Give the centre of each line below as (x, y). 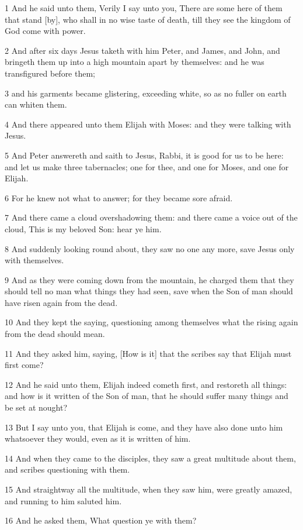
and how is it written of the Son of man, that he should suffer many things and (147, 396)
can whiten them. (36, 104)
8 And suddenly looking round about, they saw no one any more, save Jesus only (150, 248)
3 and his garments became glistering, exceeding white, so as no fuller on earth (146, 93)
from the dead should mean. (55, 334)
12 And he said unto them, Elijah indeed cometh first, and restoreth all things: (146, 384)
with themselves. (34, 260)
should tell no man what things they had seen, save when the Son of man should (149, 291)
